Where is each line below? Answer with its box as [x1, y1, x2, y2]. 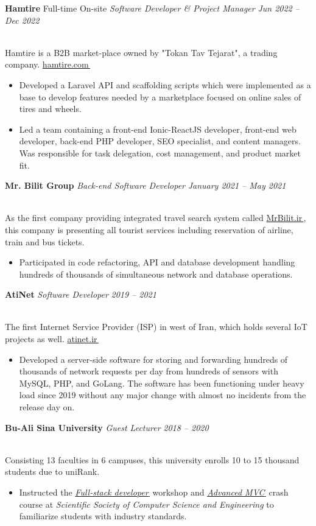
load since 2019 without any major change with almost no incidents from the [19, 388, 306, 401]
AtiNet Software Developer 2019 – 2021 [5, 288, 156, 301]
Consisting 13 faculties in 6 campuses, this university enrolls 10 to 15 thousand [5, 453, 300, 466]
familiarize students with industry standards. [19, 510, 187, 522]
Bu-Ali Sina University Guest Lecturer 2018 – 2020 [5, 421, 209, 433]
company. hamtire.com [5, 58, 89, 71]
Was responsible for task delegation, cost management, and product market [19, 146, 301, 159]
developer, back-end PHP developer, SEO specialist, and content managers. [19, 135, 301, 147]
